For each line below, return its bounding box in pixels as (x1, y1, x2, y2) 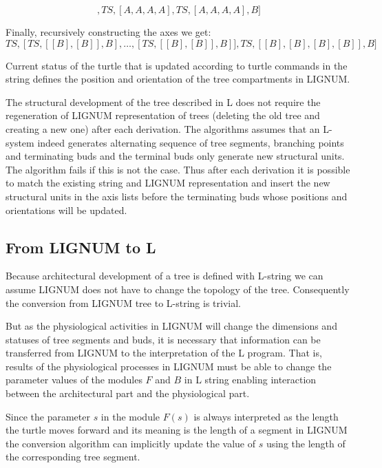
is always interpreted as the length (193, 409, 339, 423)
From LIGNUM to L (6, 236, 156, 257)
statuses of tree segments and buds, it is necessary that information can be (6, 332, 321, 346)
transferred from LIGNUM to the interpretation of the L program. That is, (6, 345, 322, 360)
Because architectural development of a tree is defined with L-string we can (6, 268, 323, 283)
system (6, 135, 34, 149)
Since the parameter (6, 409, 90, 423)
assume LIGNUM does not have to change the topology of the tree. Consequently (6, 281, 350, 296)
